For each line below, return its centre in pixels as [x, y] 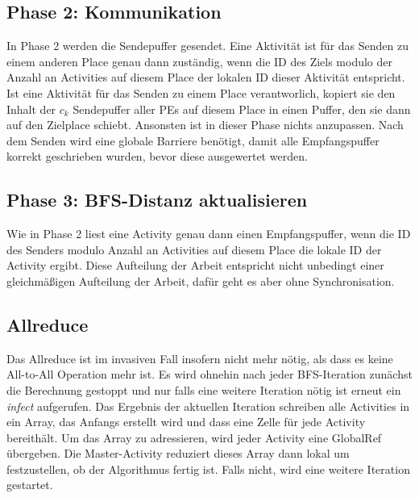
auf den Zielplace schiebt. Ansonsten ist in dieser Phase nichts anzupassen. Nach [205, 125]
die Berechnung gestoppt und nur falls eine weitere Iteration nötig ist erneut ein [204, 389]
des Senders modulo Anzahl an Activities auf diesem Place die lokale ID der [194, 249]
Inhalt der [31, 109]
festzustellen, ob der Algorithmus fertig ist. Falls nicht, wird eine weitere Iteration [208, 469]
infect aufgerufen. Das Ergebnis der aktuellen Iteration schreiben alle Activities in [208, 406]
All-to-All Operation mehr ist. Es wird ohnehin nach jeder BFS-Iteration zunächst [209, 374]
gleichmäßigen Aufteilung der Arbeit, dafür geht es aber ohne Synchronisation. [201, 280]
